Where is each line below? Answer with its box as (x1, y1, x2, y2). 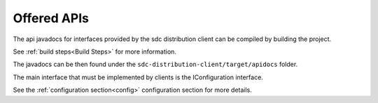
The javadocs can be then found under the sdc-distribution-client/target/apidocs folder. (13, 60, 298, 69)
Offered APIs (13, 10, 90, 26)
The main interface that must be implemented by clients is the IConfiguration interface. (13, 73, 264, 81)
